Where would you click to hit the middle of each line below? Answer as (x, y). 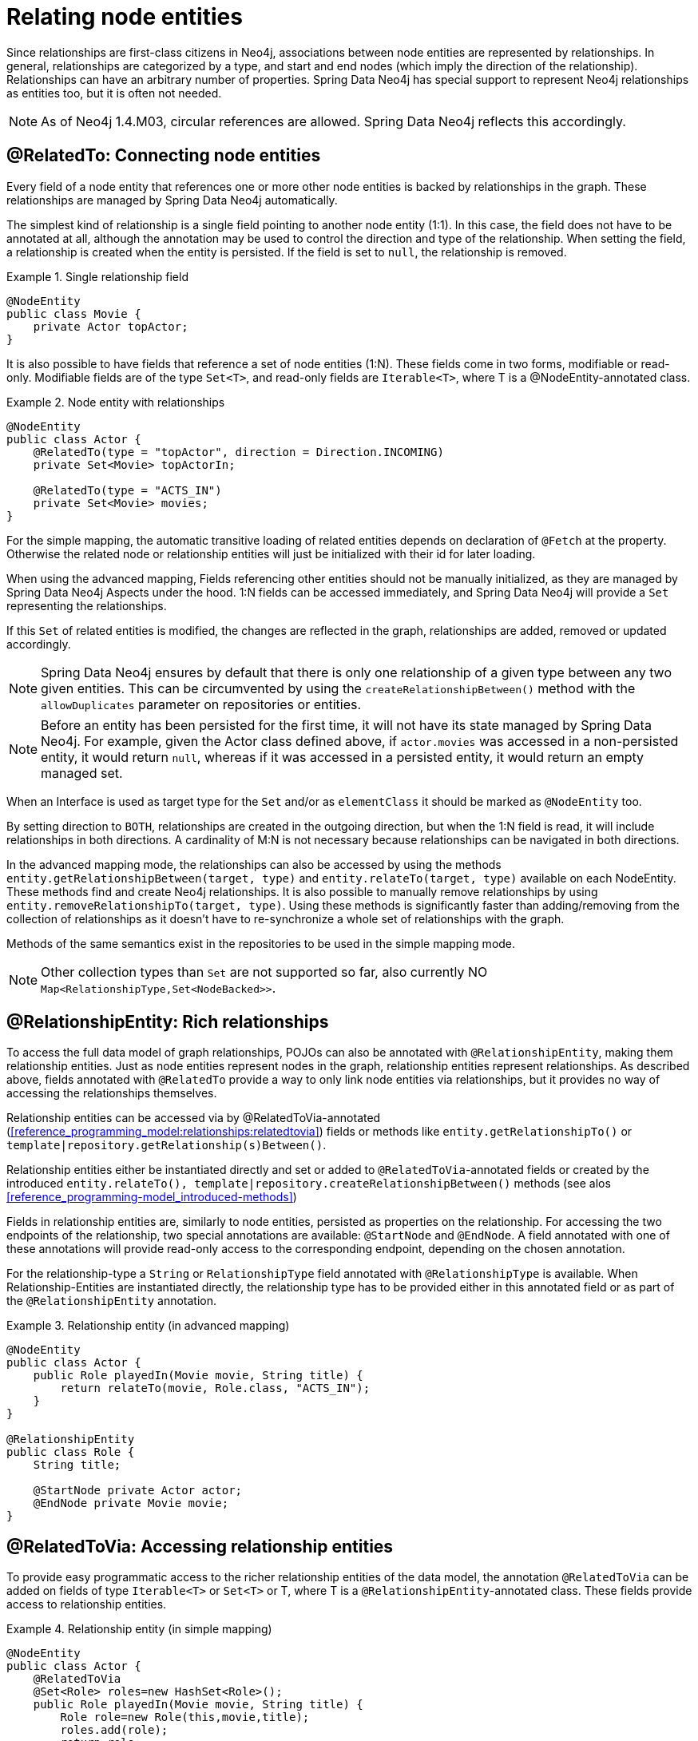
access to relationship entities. (87, 1604)
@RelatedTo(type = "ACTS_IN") (127, 490)
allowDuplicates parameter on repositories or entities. (201, 704)
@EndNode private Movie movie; (131, 1503)
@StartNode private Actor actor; (138, 1491)
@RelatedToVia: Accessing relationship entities (200, 1546)
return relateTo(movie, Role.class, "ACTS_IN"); (215, 1388)
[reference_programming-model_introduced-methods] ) (152, 1197)
